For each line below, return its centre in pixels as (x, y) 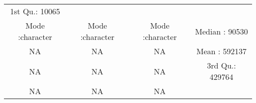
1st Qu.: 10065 (35, 11)
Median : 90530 (222, 31)
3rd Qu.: (222, 65)
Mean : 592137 (221, 51)
